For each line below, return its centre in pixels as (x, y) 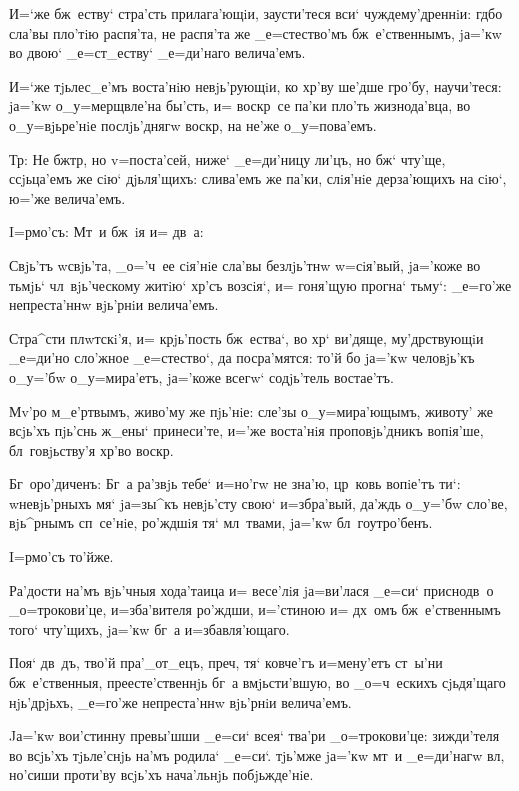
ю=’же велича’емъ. (67, 197)
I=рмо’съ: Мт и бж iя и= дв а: (106, 231)
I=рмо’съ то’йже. (61, 556)
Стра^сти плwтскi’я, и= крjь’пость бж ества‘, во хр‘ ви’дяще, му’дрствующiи (246, 337)
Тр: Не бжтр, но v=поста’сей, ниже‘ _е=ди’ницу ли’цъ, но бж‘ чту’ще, (227, 158)
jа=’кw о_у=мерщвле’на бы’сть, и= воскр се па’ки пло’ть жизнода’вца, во (240, 105)
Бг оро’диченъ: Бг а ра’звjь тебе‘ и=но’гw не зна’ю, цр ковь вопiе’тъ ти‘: (235, 483)
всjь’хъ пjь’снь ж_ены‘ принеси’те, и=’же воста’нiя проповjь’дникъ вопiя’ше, (246, 430)
